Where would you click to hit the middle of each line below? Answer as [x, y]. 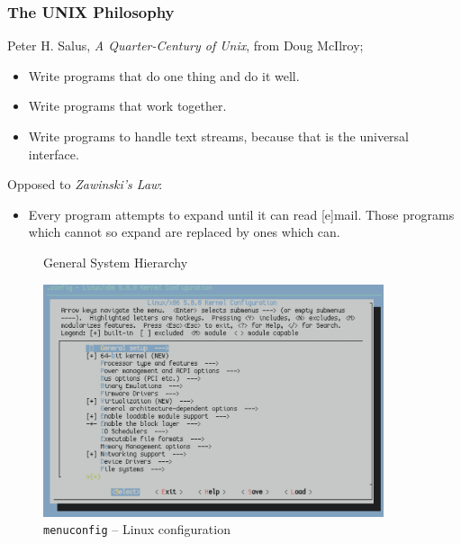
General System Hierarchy [116, 262]
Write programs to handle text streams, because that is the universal [218, 136]
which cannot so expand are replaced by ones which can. [184, 232]
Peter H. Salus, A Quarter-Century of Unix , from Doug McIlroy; [185, 45]
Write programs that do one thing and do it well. [164, 75]
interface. [54, 154]
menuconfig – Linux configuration [137, 529]
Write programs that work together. [127, 106]
